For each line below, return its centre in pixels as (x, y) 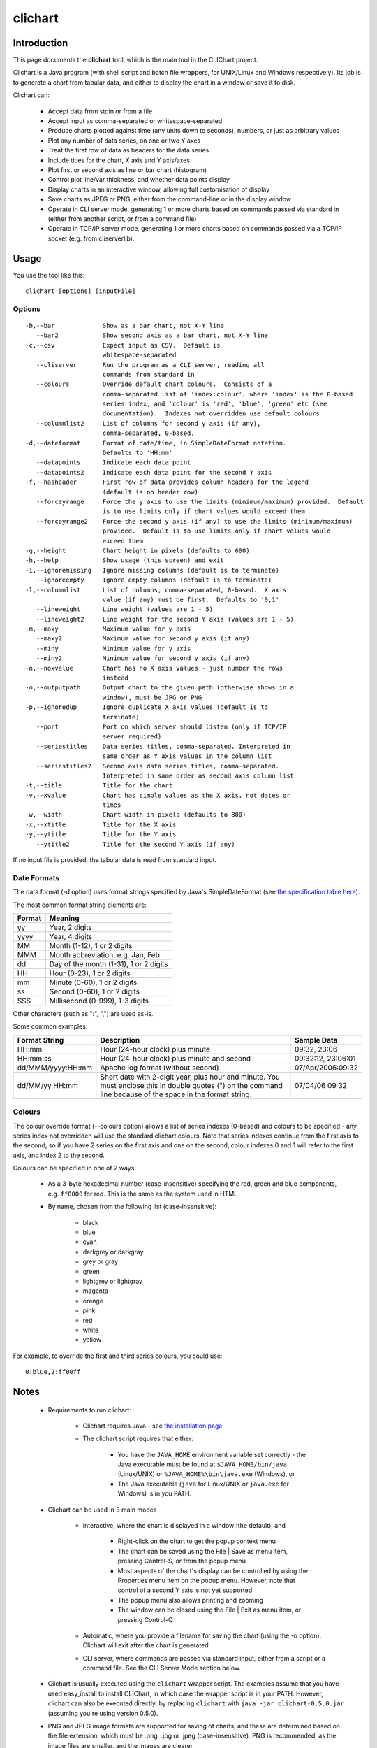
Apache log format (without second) (160, 1068)
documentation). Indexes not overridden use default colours (211, 414)
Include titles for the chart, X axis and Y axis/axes (119, 160)
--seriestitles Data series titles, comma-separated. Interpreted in (163, 746)
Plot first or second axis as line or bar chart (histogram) (127, 170)
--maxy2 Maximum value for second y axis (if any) (143, 639)
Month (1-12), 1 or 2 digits (91, 945)
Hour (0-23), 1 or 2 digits (90, 973)
